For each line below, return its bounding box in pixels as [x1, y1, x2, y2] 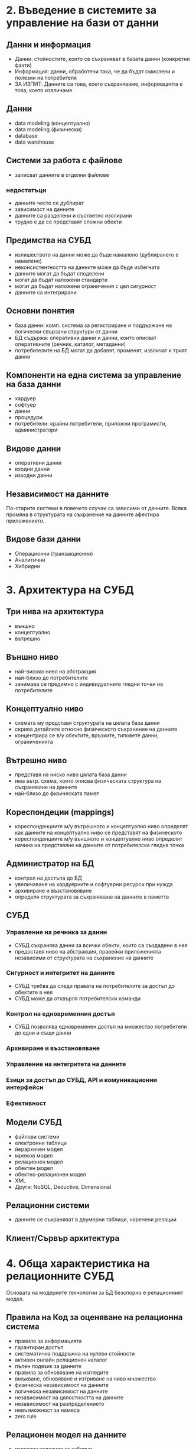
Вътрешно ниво [6, 755, 67, 766]
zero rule [14, 1412, 37, 1419]
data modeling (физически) [14, 125, 83, 133]
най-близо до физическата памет [14, 790, 99, 797]
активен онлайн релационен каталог [14, 1356, 108, 1363]
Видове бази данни [6, 534, 81, 544]
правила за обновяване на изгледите [14, 1369, 109, 1376]
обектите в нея [14, 988, 53, 996]
